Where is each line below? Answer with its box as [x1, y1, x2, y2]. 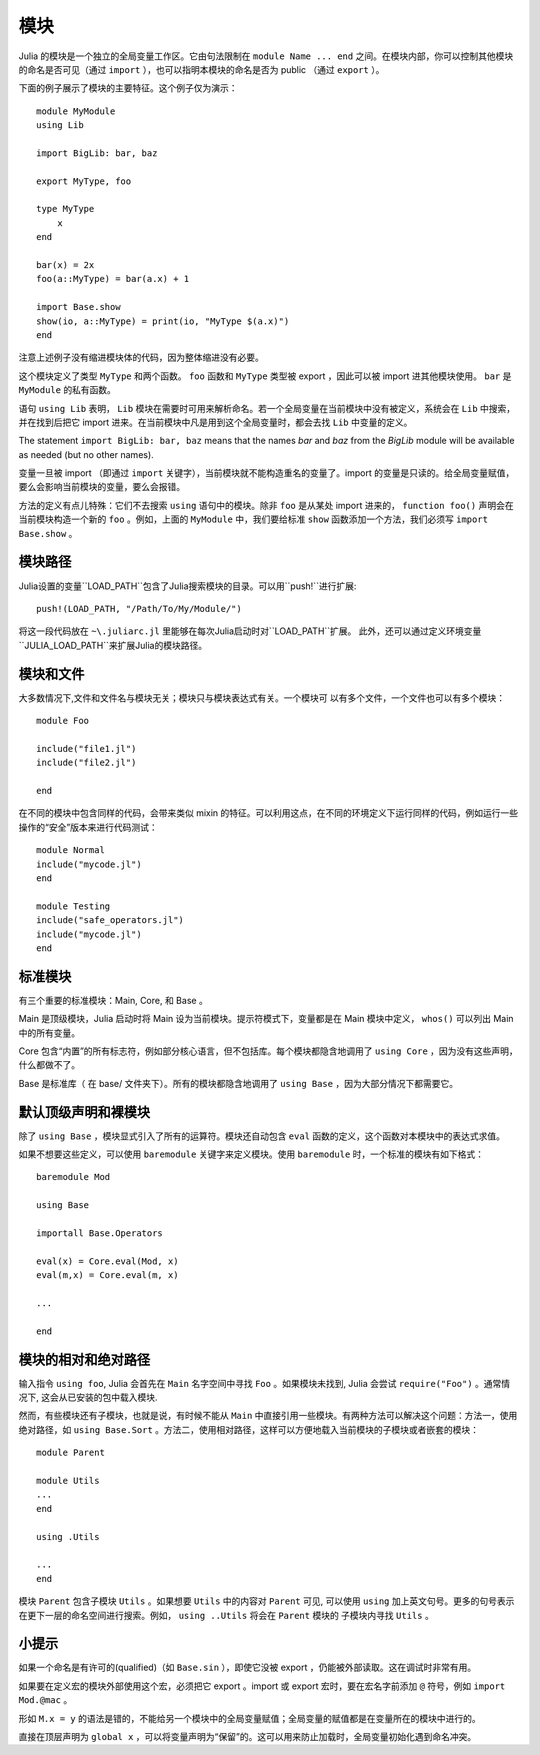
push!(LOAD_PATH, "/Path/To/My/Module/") [36, 603, 242, 614]
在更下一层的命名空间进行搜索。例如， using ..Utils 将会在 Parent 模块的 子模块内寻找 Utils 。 [18, 1609, 434, 1621]
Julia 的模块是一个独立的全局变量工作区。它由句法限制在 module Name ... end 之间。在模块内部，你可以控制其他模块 [18, 50, 514, 62]
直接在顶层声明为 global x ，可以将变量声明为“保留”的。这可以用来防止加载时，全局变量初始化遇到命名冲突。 [18, 1730, 477, 1742]
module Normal [36, 845, 105, 856]
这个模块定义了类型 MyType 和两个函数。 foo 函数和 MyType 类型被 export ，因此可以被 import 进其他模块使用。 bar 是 [18, 370, 512, 382]
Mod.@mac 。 [18, 1694, 73, 1706]
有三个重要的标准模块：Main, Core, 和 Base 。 [18, 994, 209, 1006]
